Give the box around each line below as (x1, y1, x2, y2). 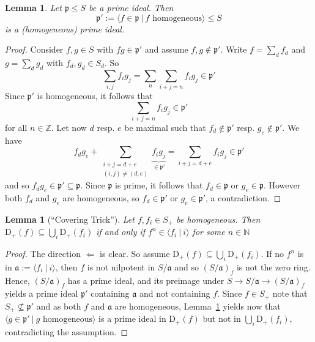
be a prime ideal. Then (89, 1, 174, 13)
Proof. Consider (5, 43, 64, 56)
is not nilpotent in (87, 260, 155, 273)
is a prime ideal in (98, 312, 166, 325)
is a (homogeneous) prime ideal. (5, 22, 125, 35)
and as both (36, 299, 81, 312)
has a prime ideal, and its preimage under (67, 273, 224, 286)
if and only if (96, 225, 146, 238)
